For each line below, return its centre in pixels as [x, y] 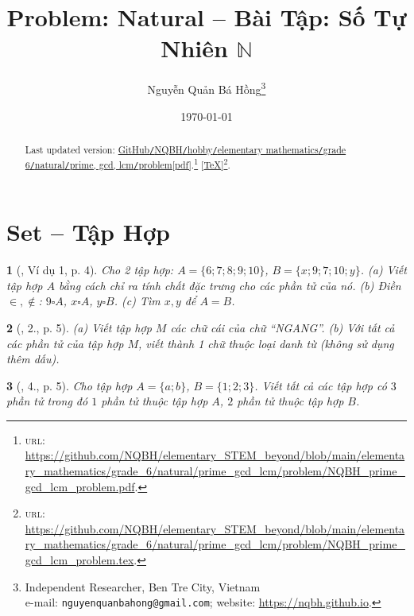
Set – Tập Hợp [88, 232]
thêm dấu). [33, 359]
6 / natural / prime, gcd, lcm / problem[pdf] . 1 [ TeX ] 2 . [128, 164]
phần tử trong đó [47, 401]
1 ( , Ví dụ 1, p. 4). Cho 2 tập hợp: [90, 270]
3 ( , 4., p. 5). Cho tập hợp [70, 385]
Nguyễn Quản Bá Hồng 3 [207, 88]
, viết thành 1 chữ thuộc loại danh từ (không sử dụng [266, 343]
